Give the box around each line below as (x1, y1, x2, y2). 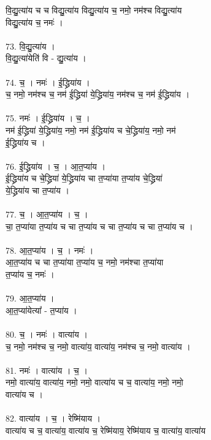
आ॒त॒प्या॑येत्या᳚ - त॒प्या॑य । (6, 303, 77, 316)
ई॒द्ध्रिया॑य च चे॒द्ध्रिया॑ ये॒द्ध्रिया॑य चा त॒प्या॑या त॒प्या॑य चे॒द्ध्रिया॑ (6, 172, 163, 184)
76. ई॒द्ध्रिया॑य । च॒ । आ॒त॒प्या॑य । (6, 159, 105, 172)
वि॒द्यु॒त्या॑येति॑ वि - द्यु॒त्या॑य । (6, 51, 86, 64)
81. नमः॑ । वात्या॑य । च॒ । (6, 363, 88, 376)
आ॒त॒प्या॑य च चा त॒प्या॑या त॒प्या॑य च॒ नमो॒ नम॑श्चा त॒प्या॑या (6, 256, 164, 268)
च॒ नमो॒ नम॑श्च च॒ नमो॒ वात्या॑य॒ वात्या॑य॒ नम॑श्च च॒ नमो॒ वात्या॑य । (6, 339, 191, 352)
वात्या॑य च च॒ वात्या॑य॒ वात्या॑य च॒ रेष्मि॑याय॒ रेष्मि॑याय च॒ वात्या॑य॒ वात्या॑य (6, 423, 206, 436)
